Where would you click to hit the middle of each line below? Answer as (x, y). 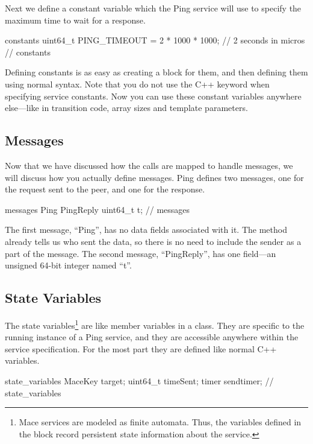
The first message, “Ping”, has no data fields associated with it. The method (146, 230)
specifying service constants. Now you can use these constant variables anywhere (153, 96)
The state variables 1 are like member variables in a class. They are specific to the (155, 324)
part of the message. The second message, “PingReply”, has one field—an (141, 253)
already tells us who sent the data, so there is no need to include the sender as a (153, 241)
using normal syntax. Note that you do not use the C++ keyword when (137, 84)
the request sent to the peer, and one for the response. (105, 189)
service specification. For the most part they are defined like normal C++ (141, 348)
